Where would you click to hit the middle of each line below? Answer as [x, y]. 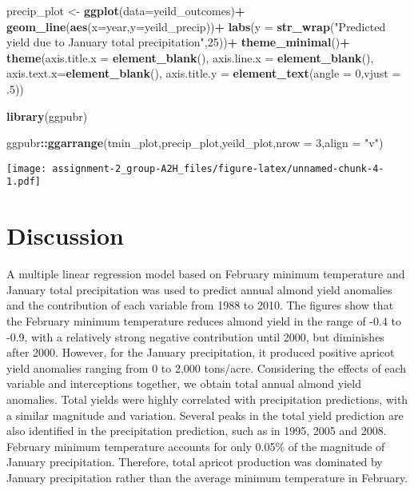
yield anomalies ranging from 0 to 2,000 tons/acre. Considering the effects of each [207, 367]
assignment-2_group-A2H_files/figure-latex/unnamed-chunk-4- [218, 168]
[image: [27, 168]
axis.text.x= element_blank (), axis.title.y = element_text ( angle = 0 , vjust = [204, 73]
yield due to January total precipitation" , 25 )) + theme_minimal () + [178, 42]
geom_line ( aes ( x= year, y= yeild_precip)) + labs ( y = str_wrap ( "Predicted [196, 26]
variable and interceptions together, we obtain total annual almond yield [184, 383]
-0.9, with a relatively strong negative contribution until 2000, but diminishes [195, 336]
